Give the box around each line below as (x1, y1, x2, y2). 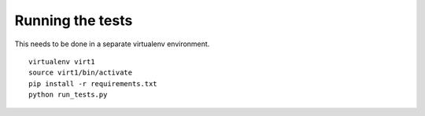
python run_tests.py (28, 90, 108, 100)
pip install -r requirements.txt (28, 79, 157, 88)
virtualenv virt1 (28, 57, 95, 66)
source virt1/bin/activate (28, 68, 133, 78)
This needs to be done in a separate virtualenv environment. (14, 39, 210, 49)
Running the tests (14, 12, 133, 29)
